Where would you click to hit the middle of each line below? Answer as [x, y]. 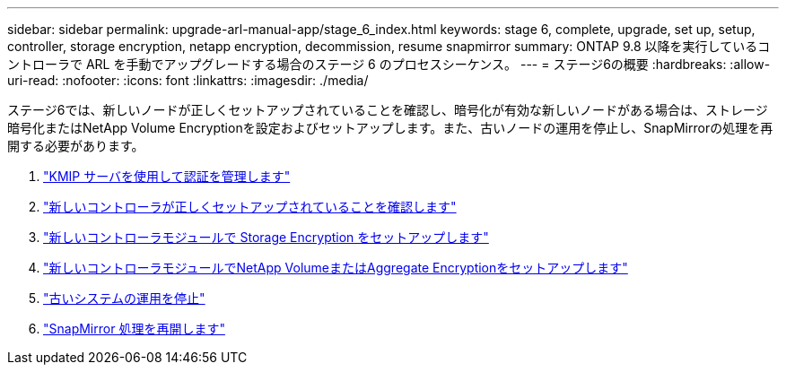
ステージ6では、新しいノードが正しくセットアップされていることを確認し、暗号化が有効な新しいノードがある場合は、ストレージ [388, 110]
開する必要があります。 [76, 146]
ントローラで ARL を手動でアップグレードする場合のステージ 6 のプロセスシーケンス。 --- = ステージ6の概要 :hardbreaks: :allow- [389, 64]
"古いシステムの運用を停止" [124, 298]
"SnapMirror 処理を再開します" [134, 329]
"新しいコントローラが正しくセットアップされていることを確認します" [250, 207]
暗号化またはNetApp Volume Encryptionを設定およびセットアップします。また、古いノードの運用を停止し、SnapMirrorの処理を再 [390, 128]
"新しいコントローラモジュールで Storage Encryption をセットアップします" [266, 237]
